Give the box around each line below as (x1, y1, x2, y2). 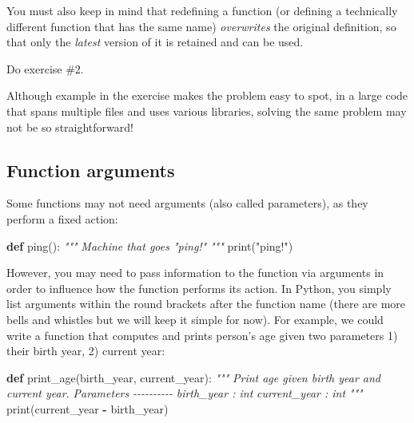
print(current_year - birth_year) (6, 400, 169, 417)
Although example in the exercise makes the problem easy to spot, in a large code (6, 87, 408, 104)
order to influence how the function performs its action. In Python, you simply (6, 279, 392, 296)
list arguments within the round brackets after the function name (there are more (6, 295, 406, 312)
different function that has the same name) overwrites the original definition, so (6, 18, 396, 34)
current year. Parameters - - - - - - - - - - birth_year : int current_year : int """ (6, 385, 363, 401)
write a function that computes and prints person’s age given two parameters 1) (6, 326, 398, 343)
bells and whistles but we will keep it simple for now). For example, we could (6, 310, 384, 327)
